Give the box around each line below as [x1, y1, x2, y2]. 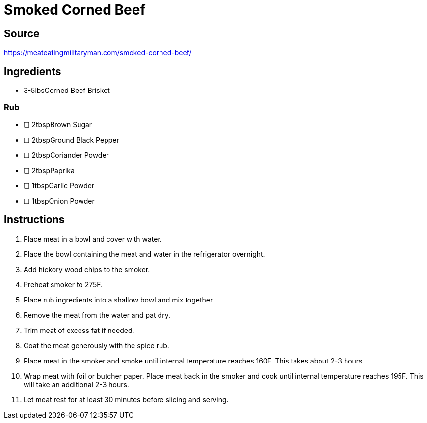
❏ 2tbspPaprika [24, 166, 75, 175]
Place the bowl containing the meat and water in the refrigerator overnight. [24, 249, 265, 258]
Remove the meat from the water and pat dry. [24, 310, 170, 319]
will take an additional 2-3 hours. [24, 380, 129, 389]
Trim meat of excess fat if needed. [24, 326, 134, 334]
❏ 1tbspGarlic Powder [24, 181, 95, 190]
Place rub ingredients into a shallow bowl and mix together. [24, 295, 214, 304]
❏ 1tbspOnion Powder [24, 196, 95, 205]
